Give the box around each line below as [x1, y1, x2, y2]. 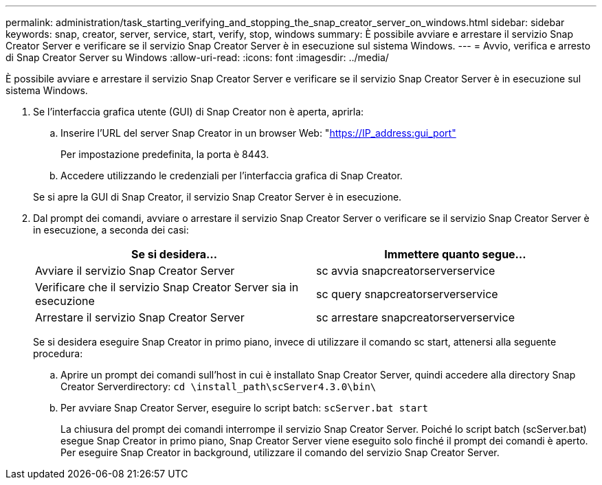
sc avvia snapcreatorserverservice [316, 264, 495, 278]
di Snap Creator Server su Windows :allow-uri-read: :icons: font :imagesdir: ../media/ [5, 52, 389, 63]
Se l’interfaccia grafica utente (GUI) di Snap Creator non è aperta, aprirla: [33, 106, 364, 117]
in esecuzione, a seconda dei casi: [33, 224, 189, 236]
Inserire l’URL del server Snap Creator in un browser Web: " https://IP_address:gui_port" [60, 127, 456, 139]
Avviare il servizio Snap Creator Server [35, 264, 235, 278]
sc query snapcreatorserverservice [316, 287, 498, 301]
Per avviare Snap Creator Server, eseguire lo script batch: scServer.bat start [60, 402, 428, 414]
